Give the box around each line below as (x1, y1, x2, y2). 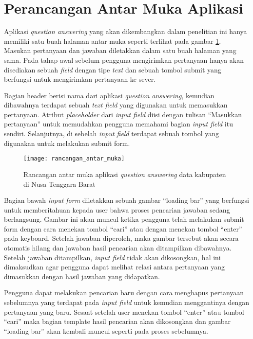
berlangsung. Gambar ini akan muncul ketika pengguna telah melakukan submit (4, 214, 244, 224)
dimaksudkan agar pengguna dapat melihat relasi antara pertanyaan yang (4, 262, 225, 272)
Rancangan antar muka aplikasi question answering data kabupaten (23, 169, 226, 179)
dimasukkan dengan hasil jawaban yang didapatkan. (4, 271, 160, 281)
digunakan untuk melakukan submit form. (4, 138, 130, 148)
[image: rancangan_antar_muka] (23, 155, 125, 162)
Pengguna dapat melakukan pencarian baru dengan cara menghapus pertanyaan (4, 287, 244, 298)
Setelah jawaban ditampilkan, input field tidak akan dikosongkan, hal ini (4, 252, 221, 262)
